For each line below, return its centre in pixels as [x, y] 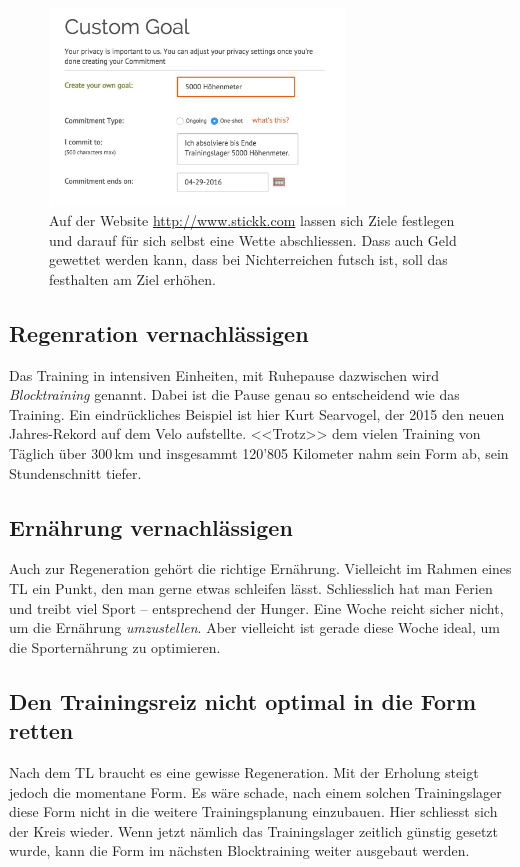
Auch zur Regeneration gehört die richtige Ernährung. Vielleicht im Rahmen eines [260, 568]
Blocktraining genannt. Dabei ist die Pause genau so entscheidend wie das [234, 394]
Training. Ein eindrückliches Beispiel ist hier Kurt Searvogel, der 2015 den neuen [257, 413]
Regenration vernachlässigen [159, 332]
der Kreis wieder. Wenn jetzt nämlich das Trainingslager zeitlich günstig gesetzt [254, 830]
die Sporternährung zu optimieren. [115, 646]
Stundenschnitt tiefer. [75, 472]
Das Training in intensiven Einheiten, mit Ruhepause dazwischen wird [224, 374]
